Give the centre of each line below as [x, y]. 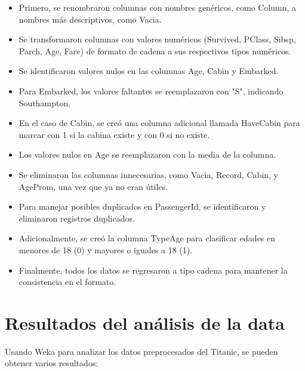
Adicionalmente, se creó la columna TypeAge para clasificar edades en [147, 238]
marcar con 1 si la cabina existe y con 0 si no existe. [114, 134]
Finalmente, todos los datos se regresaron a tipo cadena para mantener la [153, 270]
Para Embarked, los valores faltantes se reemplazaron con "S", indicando [151, 91]
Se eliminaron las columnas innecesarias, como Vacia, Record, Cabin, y [149, 174]
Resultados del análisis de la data [145, 322]
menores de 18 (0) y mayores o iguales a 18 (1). [106, 249]
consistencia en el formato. [67, 282]
